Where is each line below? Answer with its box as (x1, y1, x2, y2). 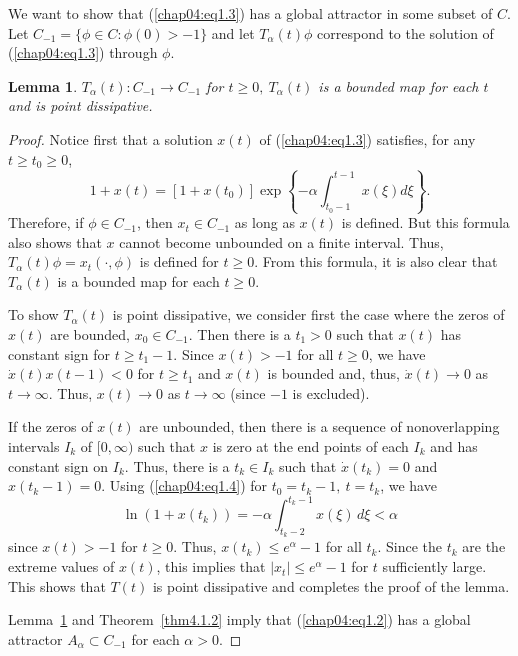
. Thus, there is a (124, 455, 230, 476)
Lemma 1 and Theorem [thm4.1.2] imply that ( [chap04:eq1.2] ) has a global (8, 609, 471, 630)
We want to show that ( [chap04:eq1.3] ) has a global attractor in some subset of (8, 3, 493, 23)
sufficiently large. (382, 556, 487, 577)
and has (430, 436, 478, 456)
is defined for (139, 251, 219, 272)
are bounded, (50, 324, 130, 345)
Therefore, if (8, 212, 84, 233)
